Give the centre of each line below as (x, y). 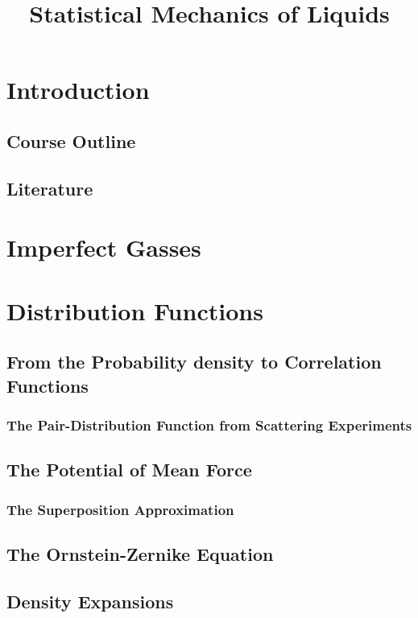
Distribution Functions (135, 310)
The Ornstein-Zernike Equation (140, 553)
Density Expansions (90, 601)
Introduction (78, 90)
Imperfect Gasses (104, 247)
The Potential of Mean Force (129, 470)
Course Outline (71, 140)
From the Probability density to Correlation (194, 362)
